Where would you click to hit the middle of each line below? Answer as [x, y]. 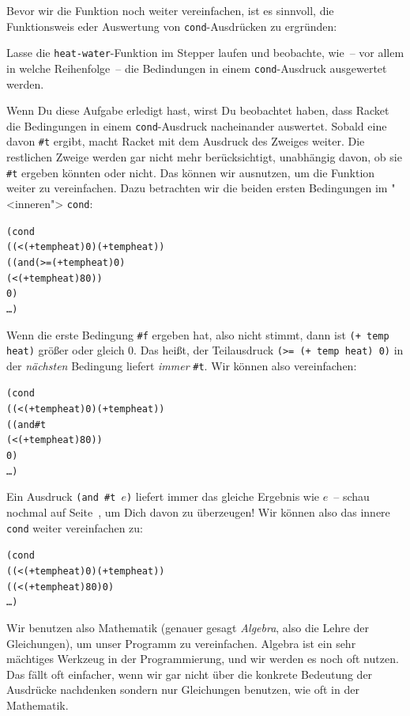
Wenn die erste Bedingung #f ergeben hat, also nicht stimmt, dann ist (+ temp [198, 334]
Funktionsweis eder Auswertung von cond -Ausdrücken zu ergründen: [172, 26]
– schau [352, 496]
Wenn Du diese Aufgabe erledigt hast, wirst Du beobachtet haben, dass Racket [198, 110]
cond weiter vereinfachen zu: [75, 527]
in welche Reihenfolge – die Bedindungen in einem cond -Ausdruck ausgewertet [197, 68]
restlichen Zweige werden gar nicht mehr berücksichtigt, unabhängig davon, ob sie [204, 157]
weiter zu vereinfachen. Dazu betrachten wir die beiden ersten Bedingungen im [197, 188]
